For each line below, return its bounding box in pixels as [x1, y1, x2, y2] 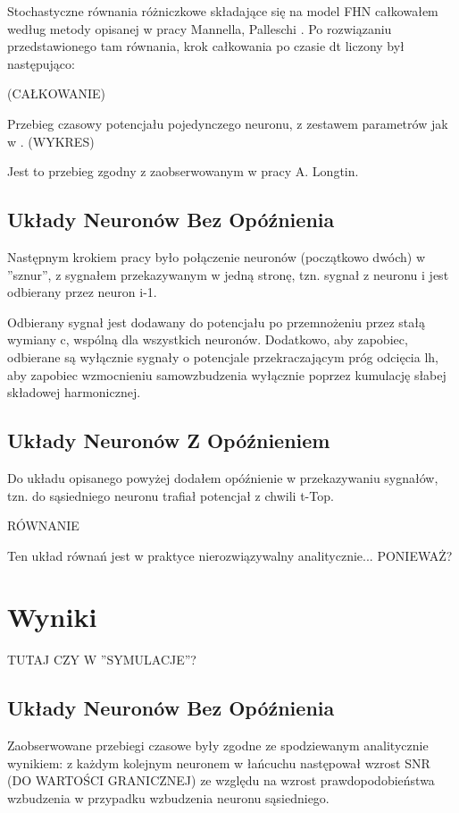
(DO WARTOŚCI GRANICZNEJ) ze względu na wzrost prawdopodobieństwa [7, 771, 435, 790]
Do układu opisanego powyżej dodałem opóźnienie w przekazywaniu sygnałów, [7, 468, 438, 487]
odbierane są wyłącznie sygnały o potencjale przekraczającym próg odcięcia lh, [7, 347, 438, 366]
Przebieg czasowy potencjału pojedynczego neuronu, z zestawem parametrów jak [7, 114, 448, 132]
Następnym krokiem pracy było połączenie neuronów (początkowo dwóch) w [7, 247, 426, 266]
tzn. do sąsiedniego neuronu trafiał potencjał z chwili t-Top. [7, 486, 334, 504]
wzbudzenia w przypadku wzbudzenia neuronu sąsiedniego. [7, 788, 330, 807]
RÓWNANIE [7, 516, 79, 535]
